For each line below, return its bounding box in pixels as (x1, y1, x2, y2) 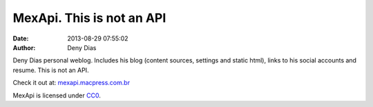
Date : (12, 34, 29, 43)
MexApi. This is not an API (12, 10, 166, 25)
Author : (12, 43, 36, 51)
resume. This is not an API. (12, 66, 89, 74)
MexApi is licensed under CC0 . (12, 91, 102, 99)
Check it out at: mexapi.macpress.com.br (12, 79, 131, 87)
